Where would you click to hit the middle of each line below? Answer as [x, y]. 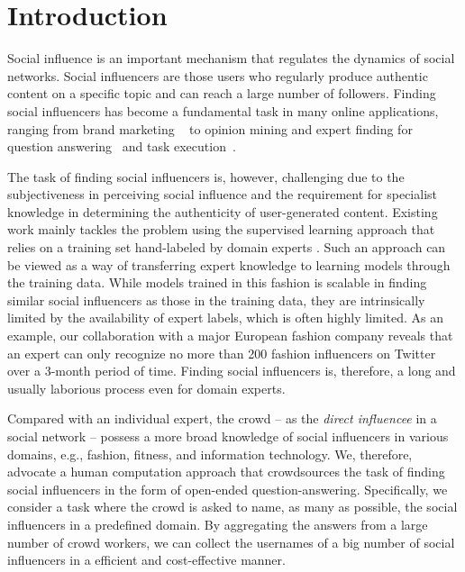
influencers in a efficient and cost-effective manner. [146, 560]
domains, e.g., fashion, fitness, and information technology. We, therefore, [210, 454]
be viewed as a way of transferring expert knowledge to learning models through [229, 264]
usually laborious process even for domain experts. [146, 388]
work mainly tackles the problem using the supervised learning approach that [221, 229]
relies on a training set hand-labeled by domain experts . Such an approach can [227, 247]
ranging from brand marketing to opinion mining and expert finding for [210, 128]
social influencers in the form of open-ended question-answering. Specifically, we [228, 489]
